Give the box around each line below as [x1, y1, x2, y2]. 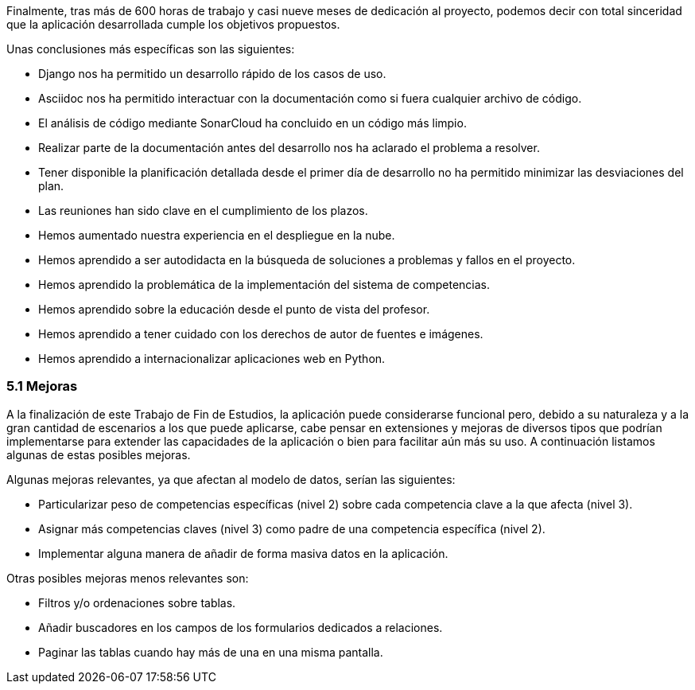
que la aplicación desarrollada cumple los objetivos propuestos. [6, 18, 340, 31]
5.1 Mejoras [6, 378, 78, 395]
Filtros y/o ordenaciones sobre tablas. [38, 595, 236, 610]
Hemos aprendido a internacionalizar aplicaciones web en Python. [38, 352, 386, 365]
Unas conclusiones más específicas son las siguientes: [6, 42, 295, 56]
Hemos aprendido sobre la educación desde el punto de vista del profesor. [38, 302, 430, 316]
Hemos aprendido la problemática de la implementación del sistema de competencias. [38, 278, 491, 291]
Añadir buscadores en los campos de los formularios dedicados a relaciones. [38, 620, 443, 634]
